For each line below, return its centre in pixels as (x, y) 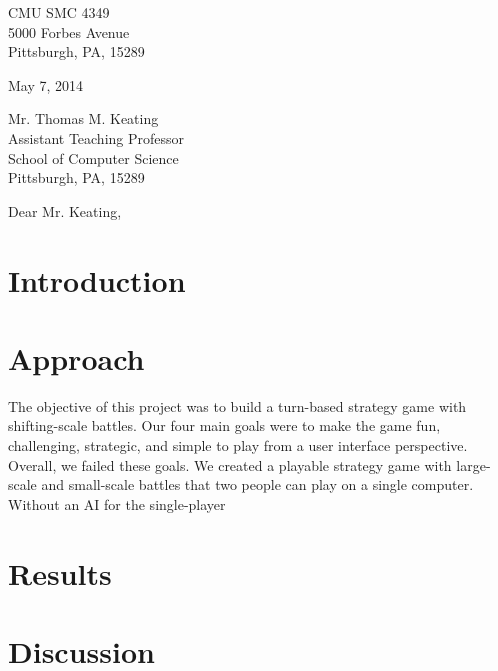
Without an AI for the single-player (117, 503)
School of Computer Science (93, 157)
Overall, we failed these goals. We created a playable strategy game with (230, 464)
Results (60, 572)
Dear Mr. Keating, (65, 210)
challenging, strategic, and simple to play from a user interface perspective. (238, 445)
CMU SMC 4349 (59, 12)
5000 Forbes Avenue (69, 31)
